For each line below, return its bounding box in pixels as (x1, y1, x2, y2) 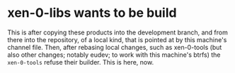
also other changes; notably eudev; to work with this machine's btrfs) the (7, 51, 221, 59)
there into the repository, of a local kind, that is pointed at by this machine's (7, 35, 227, 44)
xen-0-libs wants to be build (7, 5, 177, 21)
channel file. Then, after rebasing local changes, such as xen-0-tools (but (7, 43, 222, 51)
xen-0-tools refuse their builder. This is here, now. (7, 58, 154, 66)
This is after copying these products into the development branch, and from (7, 28, 228, 36)
